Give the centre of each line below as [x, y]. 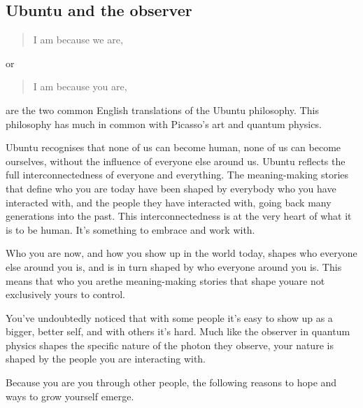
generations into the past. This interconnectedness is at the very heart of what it [179, 216]
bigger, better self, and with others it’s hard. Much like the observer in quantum [178, 331]
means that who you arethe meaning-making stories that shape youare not [165, 280]
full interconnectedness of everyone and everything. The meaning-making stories [177, 175]
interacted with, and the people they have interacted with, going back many [169, 202]
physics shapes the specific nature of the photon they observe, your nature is [170, 345]
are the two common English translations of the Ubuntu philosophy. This [162, 110]
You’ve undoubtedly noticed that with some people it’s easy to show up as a [169, 317]
